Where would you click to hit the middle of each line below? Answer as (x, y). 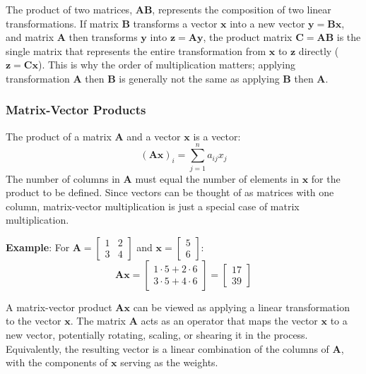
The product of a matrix (59, 136)
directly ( (319, 50)
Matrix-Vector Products (76, 110)
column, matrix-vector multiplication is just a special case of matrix (153, 206)
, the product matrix (248, 37)
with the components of (57, 362)
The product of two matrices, (69, 9)
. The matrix (98, 321)
